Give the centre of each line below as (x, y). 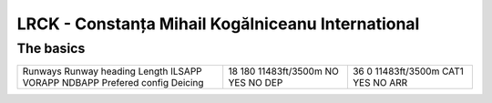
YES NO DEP (256, 83)
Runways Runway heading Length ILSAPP (112, 71)
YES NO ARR (380, 83)
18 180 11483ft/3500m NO (283, 71)
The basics (51, 48)
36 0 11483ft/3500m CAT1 (408, 71)
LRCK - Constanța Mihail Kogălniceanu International (218, 24)
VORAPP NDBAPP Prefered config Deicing (113, 83)
